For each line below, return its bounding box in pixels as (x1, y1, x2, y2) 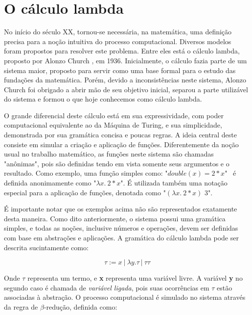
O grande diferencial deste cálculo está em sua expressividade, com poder (4, 110, 224, 120)
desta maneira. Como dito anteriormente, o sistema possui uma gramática (4, 213, 226, 223)
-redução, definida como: (44, 301, 117, 312)
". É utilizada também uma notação (120, 178, 228, 188)
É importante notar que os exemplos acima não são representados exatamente (4, 204, 237, 214)
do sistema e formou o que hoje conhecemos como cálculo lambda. (4, 94, 202, 104)
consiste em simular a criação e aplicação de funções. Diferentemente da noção (4, 139, 239, 149)
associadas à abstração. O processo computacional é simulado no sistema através (4, 292, 246, 302)
